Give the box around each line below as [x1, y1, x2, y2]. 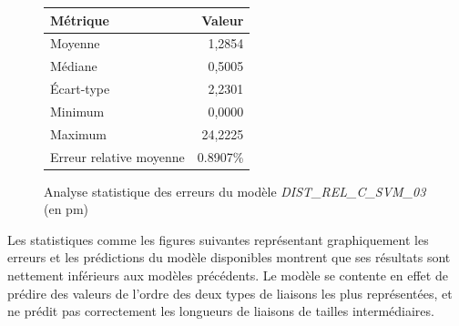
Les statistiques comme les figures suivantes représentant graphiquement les [7, 229, 429, 249]
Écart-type [50, 79, 110, 98]
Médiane [50, 56, 97, 76]
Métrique [50, 10, 109, 29]
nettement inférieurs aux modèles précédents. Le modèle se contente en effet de [7, 266, 448, 285]
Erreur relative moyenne [50, 147, 185, 166]
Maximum [50, 124, 107, 143]
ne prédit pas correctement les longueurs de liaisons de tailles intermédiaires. [7, 301, 434, 321]
